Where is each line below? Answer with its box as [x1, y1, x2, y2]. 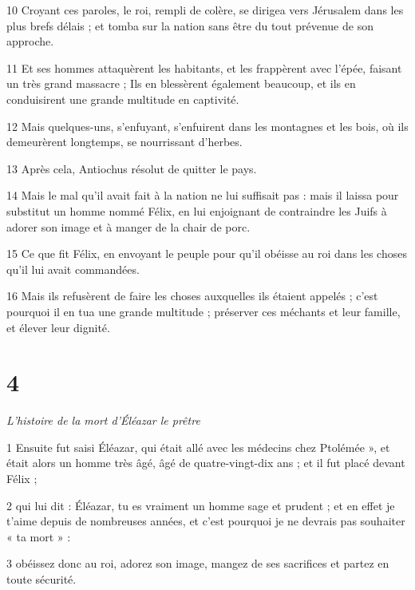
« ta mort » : [6, 528, 71, 544]
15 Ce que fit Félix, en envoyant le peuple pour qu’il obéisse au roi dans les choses [6, 245, 407, 262]
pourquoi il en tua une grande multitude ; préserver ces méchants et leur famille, [6, 303, 401, 319]
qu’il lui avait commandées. [6, 260, 140, 277]
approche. [6, 33, 54, 49]
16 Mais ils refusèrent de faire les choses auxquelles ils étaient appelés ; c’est [6, 287, 378, 304]
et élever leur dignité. [6, 319, 110, 335]
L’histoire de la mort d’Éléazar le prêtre [6, 412, 200, 429]
